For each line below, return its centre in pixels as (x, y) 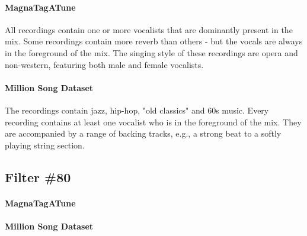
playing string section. (45, 145)
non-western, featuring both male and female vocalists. (104, 64)
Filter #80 (38, 177)
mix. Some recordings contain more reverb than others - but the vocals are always (154, 41)
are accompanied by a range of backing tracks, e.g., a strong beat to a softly (143, 133)
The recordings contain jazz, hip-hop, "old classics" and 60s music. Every (137, 110)
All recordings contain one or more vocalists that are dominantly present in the (149, 29)
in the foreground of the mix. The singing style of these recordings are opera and (151, 52)
